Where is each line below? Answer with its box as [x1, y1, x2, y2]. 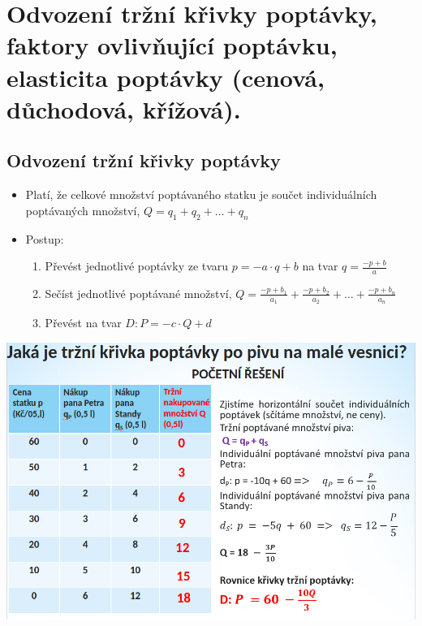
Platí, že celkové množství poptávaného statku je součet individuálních [25, 186, 377, 203]
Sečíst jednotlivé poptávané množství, [45, 284, 232, 301]
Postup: [25, 230, 64, 247]
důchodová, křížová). [6, 92, 241, 125]
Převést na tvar [45, 314, 122, 331]
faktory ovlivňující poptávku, [6, 28, 338, 62]
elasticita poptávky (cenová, [6, 60, 325, 93]
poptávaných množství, [25, 201, 140, 218]
